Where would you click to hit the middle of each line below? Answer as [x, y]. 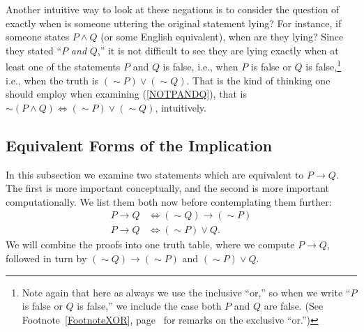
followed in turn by [46, 258]
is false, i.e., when [200, 67]
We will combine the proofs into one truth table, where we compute [150, 244]
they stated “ [34, 50]
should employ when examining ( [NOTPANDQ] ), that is [126, 94]
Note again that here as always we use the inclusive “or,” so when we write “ [186, 292]
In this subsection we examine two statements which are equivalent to [155, 174]
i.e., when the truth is [52, 80]
